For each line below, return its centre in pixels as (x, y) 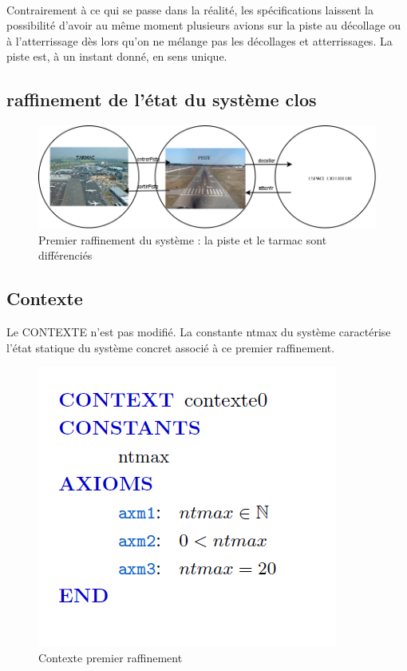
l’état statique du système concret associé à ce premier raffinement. (171, 347)
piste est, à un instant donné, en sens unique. (117, 56)
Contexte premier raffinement (111, 657)
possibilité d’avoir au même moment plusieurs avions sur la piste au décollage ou (204, 25)
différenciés (65, 255)
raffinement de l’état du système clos (162, 99)
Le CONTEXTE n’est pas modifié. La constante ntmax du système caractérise (199, 331)
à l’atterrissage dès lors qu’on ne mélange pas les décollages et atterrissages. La (200, 40)
